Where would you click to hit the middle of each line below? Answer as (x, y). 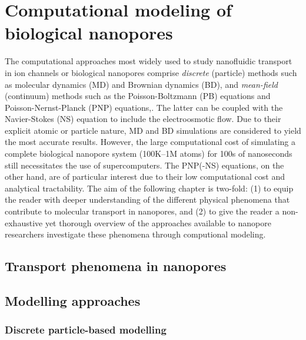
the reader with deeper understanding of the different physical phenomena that (147, 199)
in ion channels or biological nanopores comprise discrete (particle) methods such (151, 72)
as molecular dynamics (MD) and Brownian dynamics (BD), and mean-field (141, 84)
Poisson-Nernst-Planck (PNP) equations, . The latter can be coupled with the (144, 107)
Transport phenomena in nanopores (116, 266)
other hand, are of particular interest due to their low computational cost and (145, 176)
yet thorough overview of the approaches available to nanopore (158, 222)
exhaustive (24, 222)
